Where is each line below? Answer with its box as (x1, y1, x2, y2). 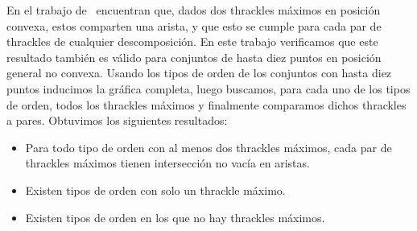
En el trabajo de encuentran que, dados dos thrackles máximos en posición (6, 2, 381, 18)
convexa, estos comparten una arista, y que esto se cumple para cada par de (6, 17, 382, 34)
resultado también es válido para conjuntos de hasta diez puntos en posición (6, 48, 382, 65)
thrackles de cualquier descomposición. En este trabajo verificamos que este (6, 33, 378, 50)
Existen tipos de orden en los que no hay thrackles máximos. (25, 208, 325, 225)
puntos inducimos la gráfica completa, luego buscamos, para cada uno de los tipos (6, 80, 411, 97)
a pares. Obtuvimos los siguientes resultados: (6, 112, 228, 129)
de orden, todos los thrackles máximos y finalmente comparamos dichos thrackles (6, 96, 407, 113)
